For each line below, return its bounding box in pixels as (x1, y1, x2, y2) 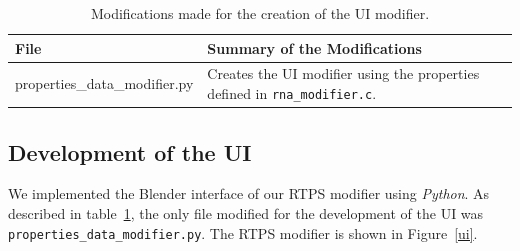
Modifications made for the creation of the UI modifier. (90, 3, 430, 23)
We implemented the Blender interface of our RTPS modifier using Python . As (8, 183, 490, 204)
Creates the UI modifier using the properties (207, 63, 480, 84)
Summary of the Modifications (207, 37, 422, 58)
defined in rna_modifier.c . (207, 83, 377, 104)
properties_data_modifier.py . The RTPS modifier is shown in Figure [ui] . (8, 222, 478, 243)
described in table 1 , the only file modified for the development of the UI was (8, 202, 484, 223)
